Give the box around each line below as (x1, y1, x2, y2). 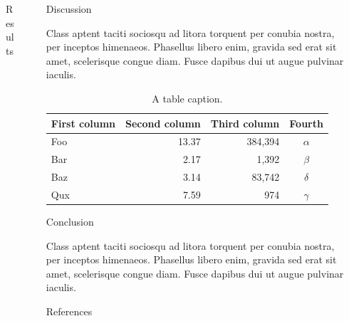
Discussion (46, 1, 92, 16)
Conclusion (46, 214, 94, 229)
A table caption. (152, 90, 223, 105)
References (46, 304, 93, 318)
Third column (210, 115, 280, 130)
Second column (125, 115, 201, 130)
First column (51, 115, 116, 130)
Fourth (289, 115, 323, 130)
